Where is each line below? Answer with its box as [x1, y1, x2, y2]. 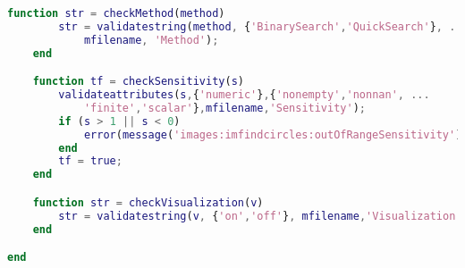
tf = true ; [58, 155, 123, 168]
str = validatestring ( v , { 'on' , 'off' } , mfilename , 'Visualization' [58, 209, 462, 222]
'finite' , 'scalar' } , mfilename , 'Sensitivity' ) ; [83, 101, 367, 114]
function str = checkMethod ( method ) [7, 7, 225, 20]
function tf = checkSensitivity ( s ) [32, 75, 244, 88]
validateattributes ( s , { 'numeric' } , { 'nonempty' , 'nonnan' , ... [58, 88, 430, 102]
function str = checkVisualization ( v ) [32, 196, 264, 209]
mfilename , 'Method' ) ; [83, 33, 219, 46]
